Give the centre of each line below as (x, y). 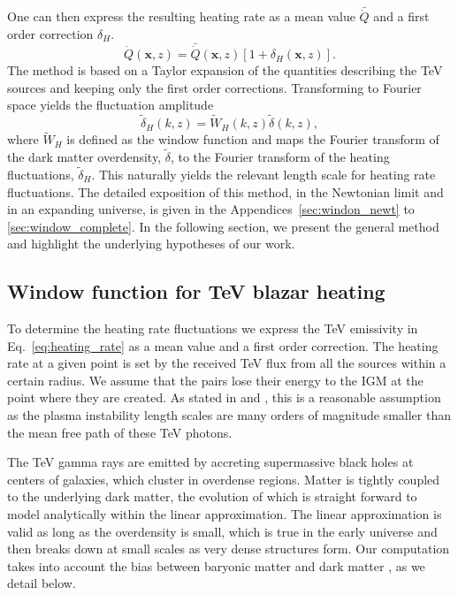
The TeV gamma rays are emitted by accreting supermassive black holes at (210, 462)
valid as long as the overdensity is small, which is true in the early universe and (222, 531)
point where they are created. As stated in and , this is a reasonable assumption (224, 397)
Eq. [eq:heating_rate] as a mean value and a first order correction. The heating (223, 345)
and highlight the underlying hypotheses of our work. (151, 244)
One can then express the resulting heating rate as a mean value (181, 16)
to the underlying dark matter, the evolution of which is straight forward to (212, 496)
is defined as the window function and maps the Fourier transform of (253, 139)
